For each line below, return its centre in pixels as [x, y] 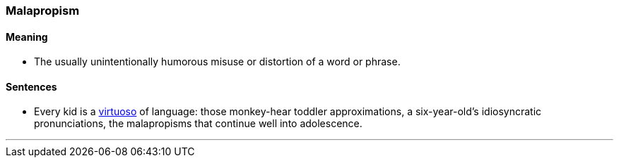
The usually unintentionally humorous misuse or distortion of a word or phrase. [217, 62]
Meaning [27, 37]
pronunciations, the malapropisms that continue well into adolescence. [198, 124]
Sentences [31, 86]
